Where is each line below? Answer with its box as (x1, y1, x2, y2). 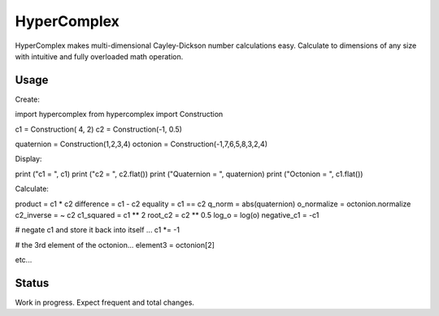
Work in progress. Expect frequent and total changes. (15, 297, 195, 308)
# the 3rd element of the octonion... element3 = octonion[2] (15, 240, 215, 249)
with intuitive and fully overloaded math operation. (15, 51, 184, 61)
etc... (15, 255, 33, 265)
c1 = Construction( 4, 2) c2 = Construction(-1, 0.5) (15, 124, 183, 134)
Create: (15, 94, 41, 104)
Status (15, 276, 50, 290)
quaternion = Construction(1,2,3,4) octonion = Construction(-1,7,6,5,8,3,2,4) (15, 139, 268, 149)
